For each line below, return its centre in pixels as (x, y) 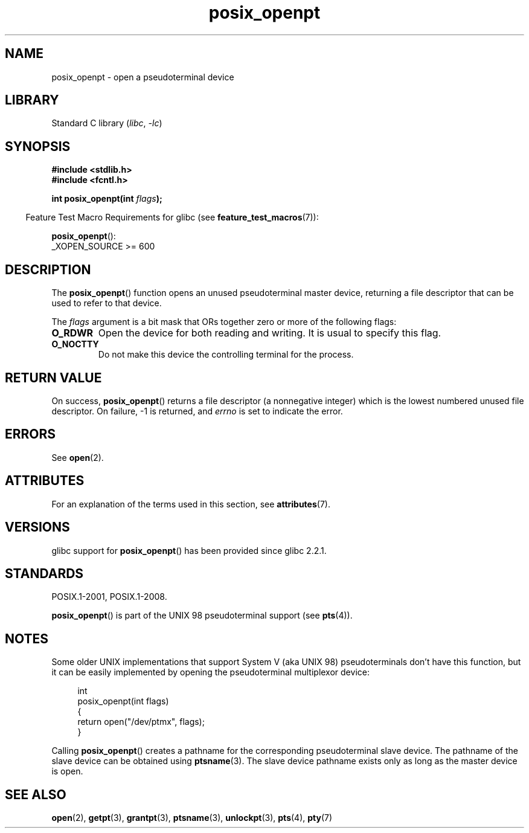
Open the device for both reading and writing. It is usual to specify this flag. (270, 333)
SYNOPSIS (38, 146)
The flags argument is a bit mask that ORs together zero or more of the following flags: (224, 322)
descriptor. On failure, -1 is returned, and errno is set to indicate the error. (197, 411)
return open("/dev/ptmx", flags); (141, 722)
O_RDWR (72, 333)
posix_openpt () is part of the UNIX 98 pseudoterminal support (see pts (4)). (202, 616)
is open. (67, 771)
